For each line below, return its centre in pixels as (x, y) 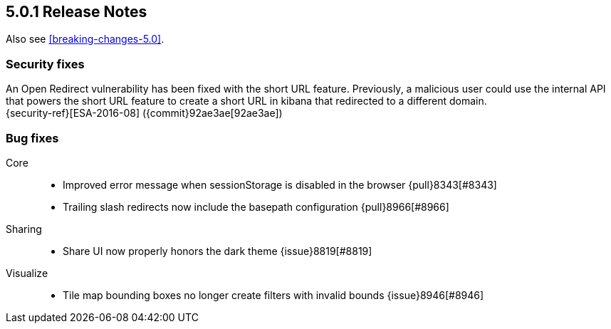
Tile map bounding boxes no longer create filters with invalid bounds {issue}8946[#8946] (273, 295)
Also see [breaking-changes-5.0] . (85, 39)
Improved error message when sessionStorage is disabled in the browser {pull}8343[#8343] (280, 184)
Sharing (24, 229)
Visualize (27, 273)
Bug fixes (32, 138)
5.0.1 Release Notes (77, 12)
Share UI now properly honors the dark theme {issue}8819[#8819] (218, 251)
